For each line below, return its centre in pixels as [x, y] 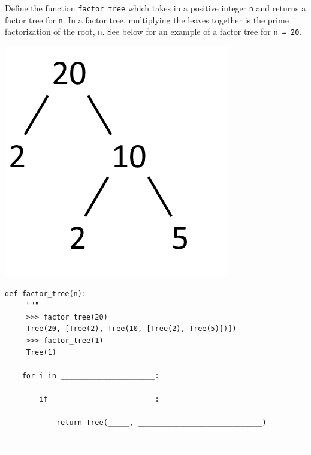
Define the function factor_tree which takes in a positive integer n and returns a [155, 8]
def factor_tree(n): [46, 293]
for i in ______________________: [90, 376]
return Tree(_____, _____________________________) [161, 423]
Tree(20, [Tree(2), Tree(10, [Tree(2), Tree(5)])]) [131, 329]
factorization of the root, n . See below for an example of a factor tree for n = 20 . [153, 31]
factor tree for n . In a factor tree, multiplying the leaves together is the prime [147, 19]
